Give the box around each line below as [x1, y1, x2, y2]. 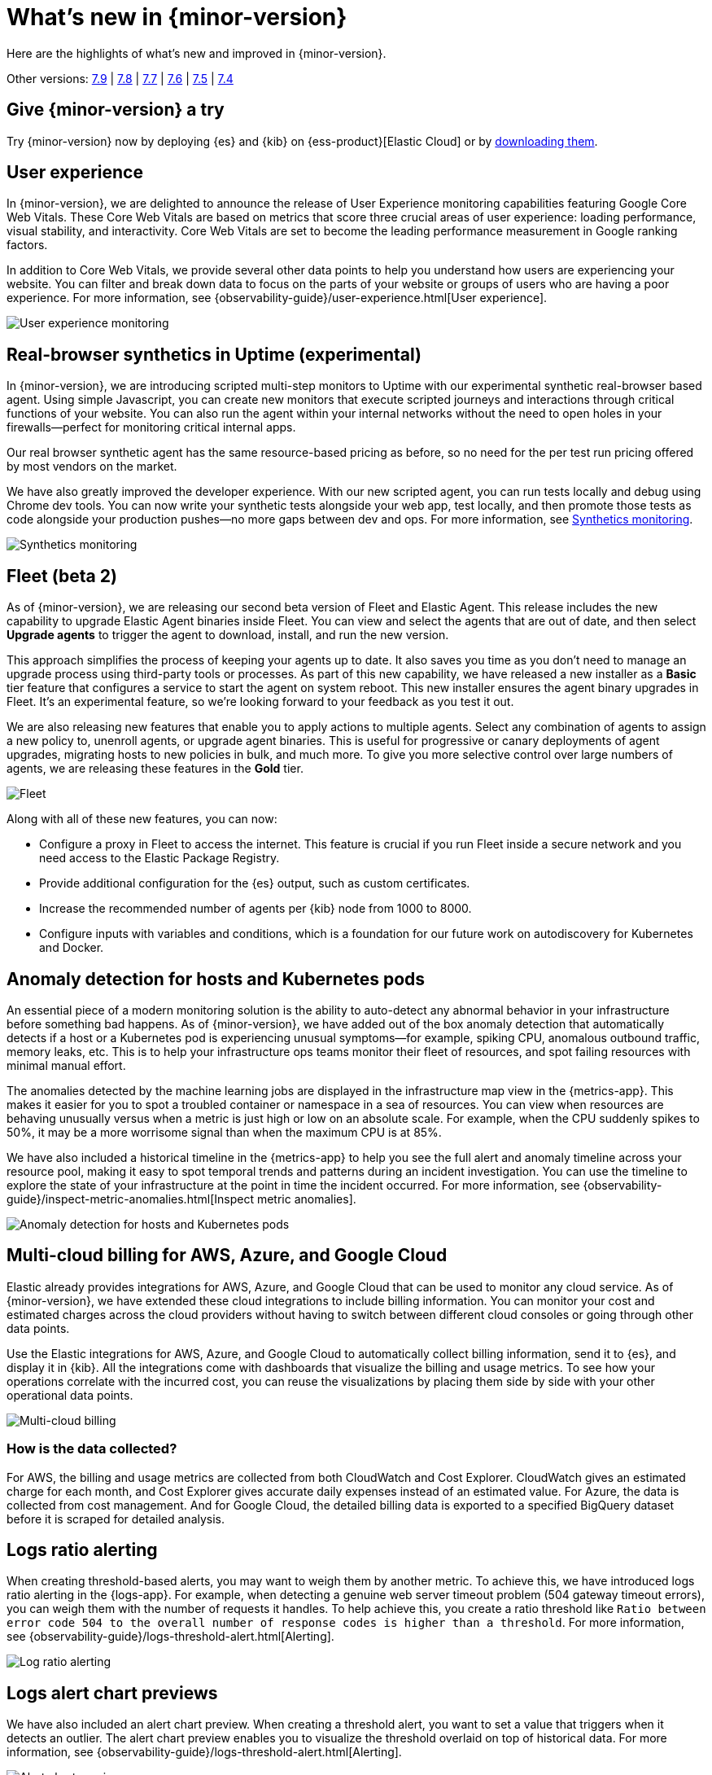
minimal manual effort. [7, 1058, 126, 1072]
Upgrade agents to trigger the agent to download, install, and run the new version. [7, 628, 449, 642]
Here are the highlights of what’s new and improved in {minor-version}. [7, 46, 387, 60]
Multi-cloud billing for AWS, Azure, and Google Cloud [7, 1245, 448, 1266]
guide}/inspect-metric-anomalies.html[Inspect [7, 1191, 254, 1206]
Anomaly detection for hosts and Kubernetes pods [7, 968, 426, 989]
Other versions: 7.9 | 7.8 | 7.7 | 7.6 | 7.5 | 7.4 [7, 71, 234, 85]
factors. [7, 238, 48, 252]
